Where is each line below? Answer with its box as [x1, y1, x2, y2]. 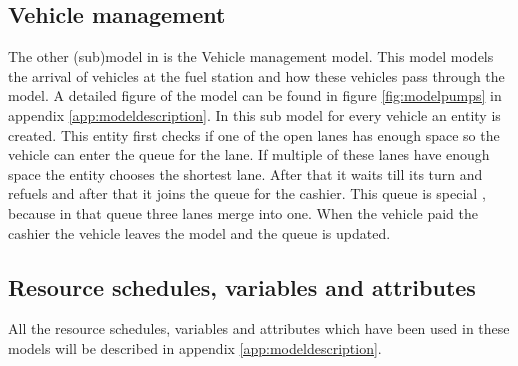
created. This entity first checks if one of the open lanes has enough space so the [8, 124, 500, 145]
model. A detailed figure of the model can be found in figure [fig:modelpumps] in [8, 85, 502, 106]
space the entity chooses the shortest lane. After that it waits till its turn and [8, 163, 483, 184]
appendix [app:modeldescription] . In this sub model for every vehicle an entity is [8, 104, 501, 125]
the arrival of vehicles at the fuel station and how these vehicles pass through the [8, 65, 505, 86]
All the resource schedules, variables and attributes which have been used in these [8, 318, 510, 339]
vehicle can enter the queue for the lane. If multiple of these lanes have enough [8, 144, 490, 165]
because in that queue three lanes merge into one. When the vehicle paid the [8, 202, 478, 223]
